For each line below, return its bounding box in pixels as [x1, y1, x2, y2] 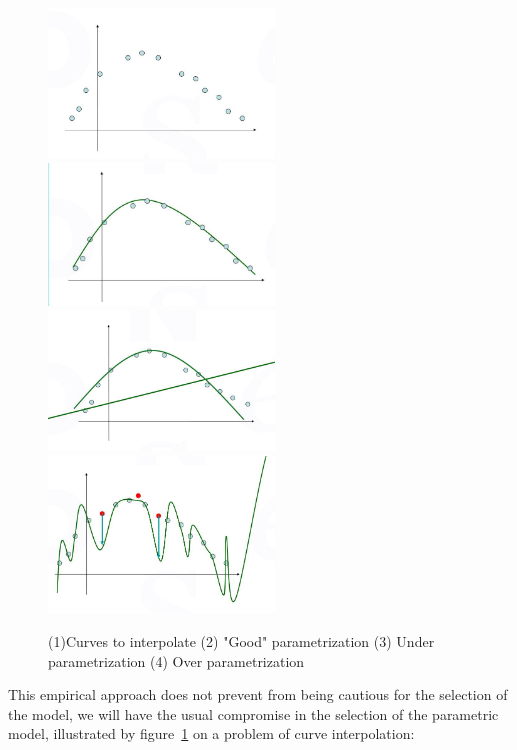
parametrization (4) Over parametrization [48, 650, 305, 671]
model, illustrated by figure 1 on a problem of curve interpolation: [8, 723, 415, 744]
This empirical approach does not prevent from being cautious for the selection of [8, 684, 508, 705]
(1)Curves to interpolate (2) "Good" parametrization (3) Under [48, 631, 435, 651]
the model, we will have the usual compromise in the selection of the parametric [8, 703, 499, 724]
